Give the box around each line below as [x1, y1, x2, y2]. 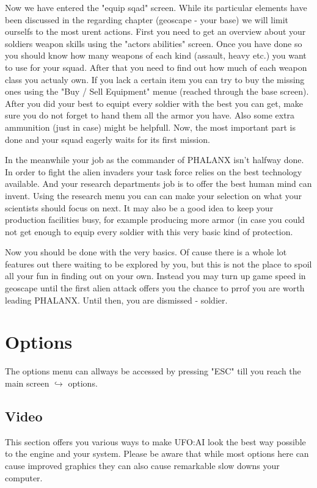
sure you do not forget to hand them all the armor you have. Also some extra [5, 109, 295, 122]
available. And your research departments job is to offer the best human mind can [5, 177, 312, 190]
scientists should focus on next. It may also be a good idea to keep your [5, 201, 274, 214]
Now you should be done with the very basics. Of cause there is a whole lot [5, 246, 287, 258]
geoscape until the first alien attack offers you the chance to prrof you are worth [5, 282, 305, 294]
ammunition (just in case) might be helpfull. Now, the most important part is [5, 120, 296, 133]
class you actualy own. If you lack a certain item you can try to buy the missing [5, 73, 305, 86]
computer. [5, 471, 43, 484]
